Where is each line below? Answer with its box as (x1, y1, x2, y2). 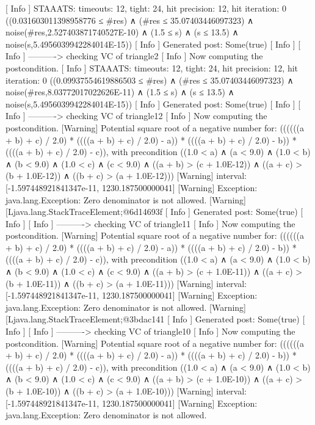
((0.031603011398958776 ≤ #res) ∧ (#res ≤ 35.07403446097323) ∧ (5, 13, 254, 26)
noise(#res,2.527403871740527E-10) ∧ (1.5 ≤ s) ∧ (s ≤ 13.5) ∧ (5, 26, 239, 38)
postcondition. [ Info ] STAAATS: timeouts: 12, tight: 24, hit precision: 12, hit (5, 61, 299, 74)
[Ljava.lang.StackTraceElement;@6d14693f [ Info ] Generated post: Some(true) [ (5, 205, 303, 218)
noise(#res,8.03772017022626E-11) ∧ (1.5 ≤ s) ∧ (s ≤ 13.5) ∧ (5, 85, 234, 98)
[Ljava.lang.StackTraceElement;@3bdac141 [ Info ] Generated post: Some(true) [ (5, 313, 305, 325)
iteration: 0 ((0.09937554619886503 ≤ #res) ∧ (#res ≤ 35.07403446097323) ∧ (5, 73, 294, 86)
